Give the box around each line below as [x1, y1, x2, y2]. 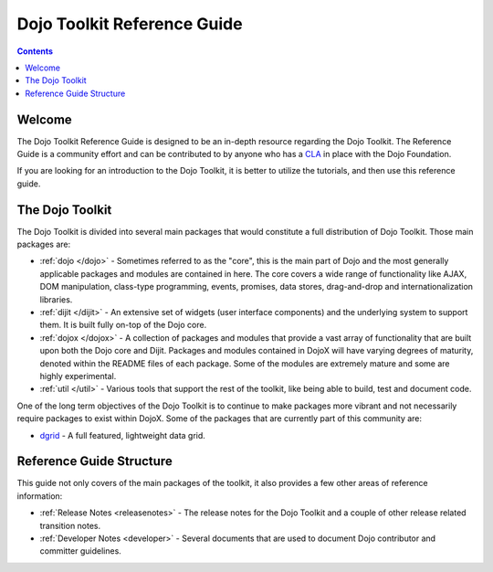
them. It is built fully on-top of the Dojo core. [39, 320, 207, 331]
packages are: [16, 238, 71, 250]
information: [16, 490, 63, 502]
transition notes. [39, 520, 101, 531]
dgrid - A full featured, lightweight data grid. [39, 429, 205, 440]
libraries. [39, 293, 73, 305]
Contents [16, 46, 54, 57]
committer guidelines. [39, 546, 122, 556]
